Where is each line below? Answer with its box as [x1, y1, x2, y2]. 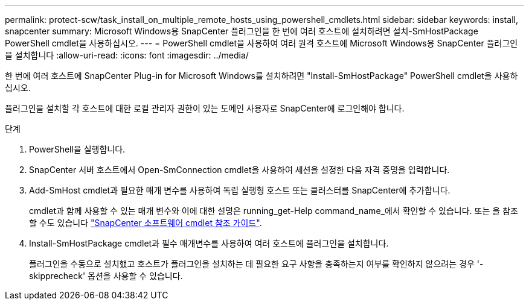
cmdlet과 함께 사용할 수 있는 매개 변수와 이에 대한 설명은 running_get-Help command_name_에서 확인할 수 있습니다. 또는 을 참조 [29, 206, 518, 216]
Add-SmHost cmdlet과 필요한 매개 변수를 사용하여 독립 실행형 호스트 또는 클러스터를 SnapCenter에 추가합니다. [29, 185, 450, 195]
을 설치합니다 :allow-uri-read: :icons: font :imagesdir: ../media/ [5, 50, 249, 60]
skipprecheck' [29, 271, 86, 281]
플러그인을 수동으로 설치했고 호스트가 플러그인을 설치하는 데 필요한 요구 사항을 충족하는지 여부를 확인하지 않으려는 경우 [29, 259, 475, 269]
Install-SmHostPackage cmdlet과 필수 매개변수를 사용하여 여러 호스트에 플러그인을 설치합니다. [29, 238, 389, 248]
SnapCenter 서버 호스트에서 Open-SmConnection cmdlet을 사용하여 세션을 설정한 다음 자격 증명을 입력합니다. [29, 165, 450, 175]
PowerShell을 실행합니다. [29, 144, 126, 154]
